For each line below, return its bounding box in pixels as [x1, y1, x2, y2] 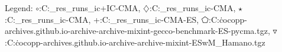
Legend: [5, 2, 33, 13]
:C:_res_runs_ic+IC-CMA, [39, 2, 141, 13]
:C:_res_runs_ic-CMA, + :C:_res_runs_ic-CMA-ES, [5, 13, 199, 25]
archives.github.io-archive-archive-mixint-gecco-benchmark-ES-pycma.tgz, [5, 25, 270, 37]
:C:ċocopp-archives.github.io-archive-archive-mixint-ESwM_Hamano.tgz [5, 36, 265, 48]
